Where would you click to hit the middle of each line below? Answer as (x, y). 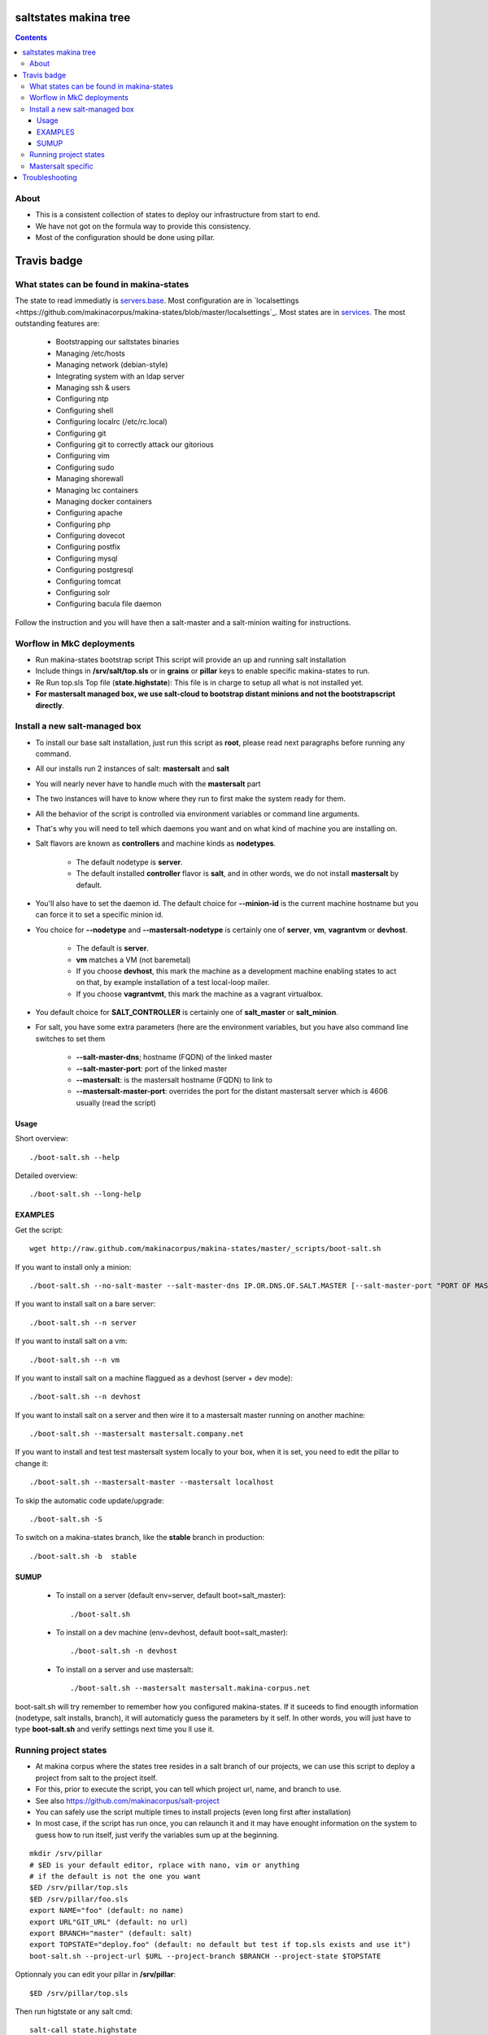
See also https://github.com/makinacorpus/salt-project (127, 1801)
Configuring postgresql (94, 570)
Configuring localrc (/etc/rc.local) (112, 422)
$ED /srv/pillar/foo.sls (79, 1899)
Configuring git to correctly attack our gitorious (135, 444)
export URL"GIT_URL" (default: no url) (109, 1922)
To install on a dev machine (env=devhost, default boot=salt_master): (172, 1632)
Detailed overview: (46, 1175)
